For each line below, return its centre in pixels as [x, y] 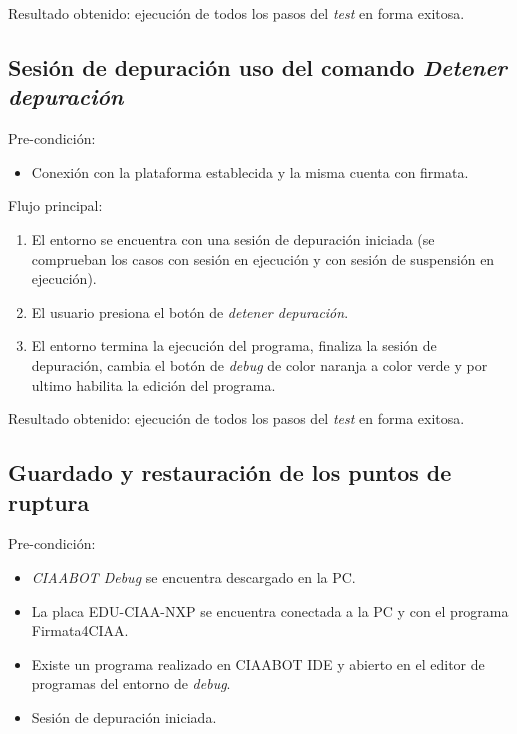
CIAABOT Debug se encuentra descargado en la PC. [193, 576]
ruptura [49, 501]
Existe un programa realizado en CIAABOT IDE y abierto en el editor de [258, 663]
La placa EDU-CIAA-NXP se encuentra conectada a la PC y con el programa [270, 610]
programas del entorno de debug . [131, 683]
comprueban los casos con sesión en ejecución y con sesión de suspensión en [263, 258]
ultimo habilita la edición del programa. [153, 384]
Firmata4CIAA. [80, 630]
